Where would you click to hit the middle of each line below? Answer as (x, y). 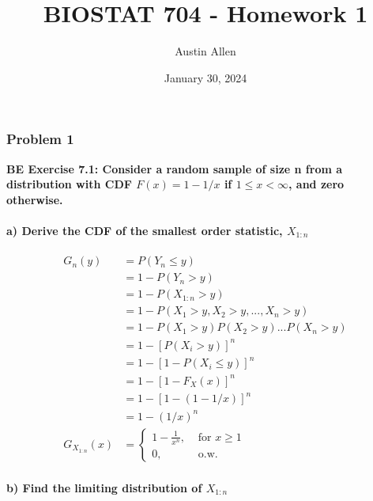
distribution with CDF (69, 184)
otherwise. (35, 199)
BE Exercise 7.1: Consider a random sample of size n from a (175, 168)
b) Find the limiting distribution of (104, 487)
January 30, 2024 (205, 77)
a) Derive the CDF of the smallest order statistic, (145, 230)
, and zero (316, 184)
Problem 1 (40, 139)
